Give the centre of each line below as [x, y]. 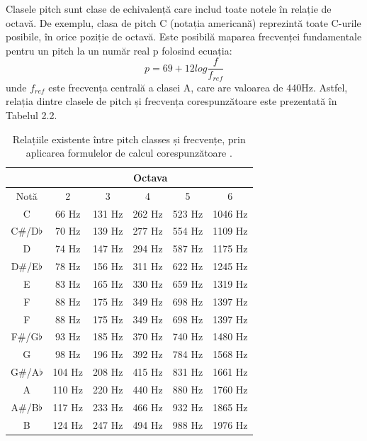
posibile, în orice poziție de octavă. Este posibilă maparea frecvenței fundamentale [184, 37]
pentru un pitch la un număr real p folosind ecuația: [119, 50]
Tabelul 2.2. [32, 115]
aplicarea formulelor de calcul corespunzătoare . [129, 153]
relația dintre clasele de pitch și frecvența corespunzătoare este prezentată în [171, 101]
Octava [150, 177]
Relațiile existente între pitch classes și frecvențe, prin [129, 139]
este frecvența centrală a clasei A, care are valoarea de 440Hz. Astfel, [198, 87]
